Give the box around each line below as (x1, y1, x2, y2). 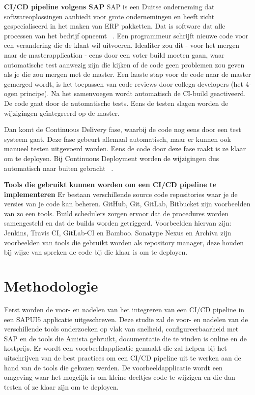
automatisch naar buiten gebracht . (4, 163, 113, 173)
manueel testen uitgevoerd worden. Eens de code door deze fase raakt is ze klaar (4, 143, 246, 154)
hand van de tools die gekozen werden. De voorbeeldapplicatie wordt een (4, 362, 223, 372)
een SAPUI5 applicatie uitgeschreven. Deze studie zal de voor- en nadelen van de (4, 314, 248, 324)
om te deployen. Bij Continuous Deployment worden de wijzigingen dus (4, 153, 219, 163)
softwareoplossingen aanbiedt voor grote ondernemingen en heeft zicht (4, 11, 215, 21)
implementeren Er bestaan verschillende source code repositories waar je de (4, 189, 238, 199)
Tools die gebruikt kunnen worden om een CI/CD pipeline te (4, 179, 217, 190)
